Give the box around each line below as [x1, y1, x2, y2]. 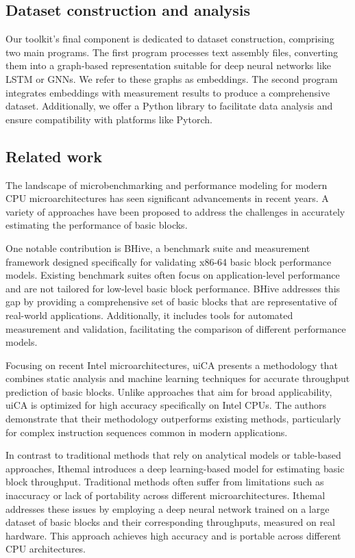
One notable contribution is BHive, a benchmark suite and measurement [5, 240, 310, 255]
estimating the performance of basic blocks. [5, 218, 188, 232]
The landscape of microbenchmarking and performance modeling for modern [5, 177, 328, 192]
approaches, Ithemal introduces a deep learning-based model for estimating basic [5, 461, 345, 475]
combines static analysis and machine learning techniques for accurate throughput [5, 371, 350, 385]
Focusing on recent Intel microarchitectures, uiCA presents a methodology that [5, 357, 338, 372]
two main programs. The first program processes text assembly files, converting [5, 45, 339, 59]
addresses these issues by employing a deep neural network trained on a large [5, 501, 330, 516]
